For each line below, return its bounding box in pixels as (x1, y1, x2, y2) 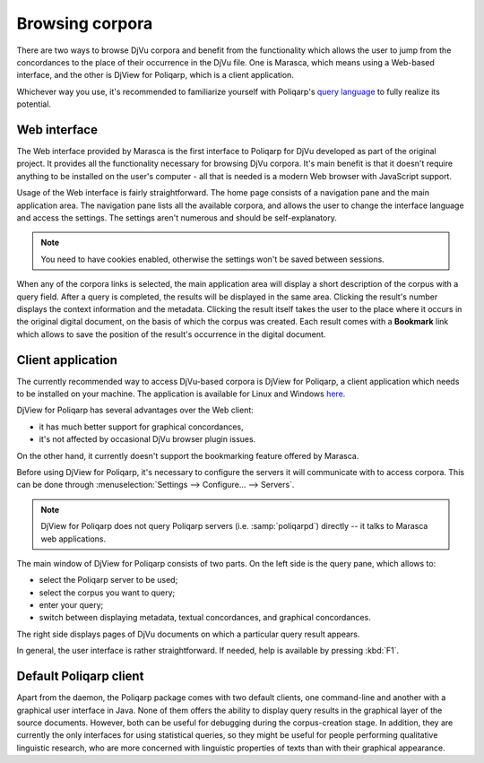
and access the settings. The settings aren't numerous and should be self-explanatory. (16, 212, 338, 223)
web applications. (40, 533, 107, 544)
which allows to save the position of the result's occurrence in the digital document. (16, 328, 326, 340)
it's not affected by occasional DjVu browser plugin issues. (39, 434, 256, 445)
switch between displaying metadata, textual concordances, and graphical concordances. (39, 612, 371, 623)
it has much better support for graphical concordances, (39, 421, 244, 432)
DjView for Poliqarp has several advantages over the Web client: (16, 404, 255, 416)
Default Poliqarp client (16, 669, 144, 684)
